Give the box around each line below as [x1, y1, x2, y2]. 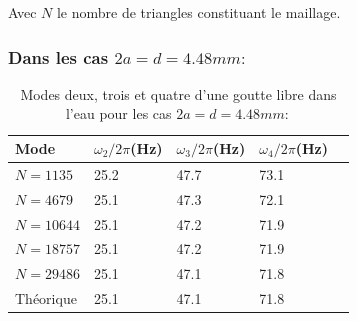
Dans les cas [8, 44, 109, 69]
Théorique [15, 288, 77, 309]
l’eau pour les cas [65, 103, 172, 124]
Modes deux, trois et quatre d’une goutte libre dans [20, 83, 337, 104]
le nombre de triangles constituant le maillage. [56, 2, 341, 22]
